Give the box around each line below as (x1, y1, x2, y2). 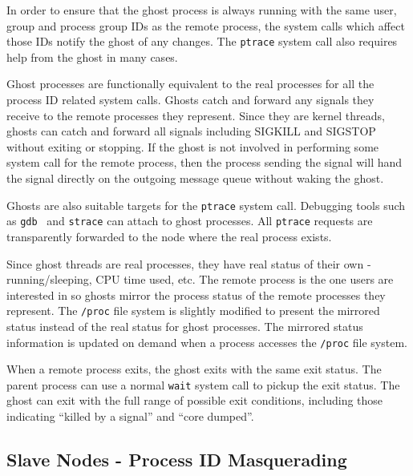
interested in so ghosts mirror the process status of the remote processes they (6, 286, 386, 303)
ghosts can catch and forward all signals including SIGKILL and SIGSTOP (6, 123, 376, 139)
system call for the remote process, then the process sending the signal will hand (6, 154, 403, 171)
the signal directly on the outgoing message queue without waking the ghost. (6, 170, 384, 186)
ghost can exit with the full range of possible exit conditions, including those (6, 392, 383, 409)
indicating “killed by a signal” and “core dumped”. (6, 408, 254, 425)
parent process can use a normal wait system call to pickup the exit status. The (6, 376, 400, 393)
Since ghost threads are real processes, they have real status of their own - (6, 255, 371, 272)
